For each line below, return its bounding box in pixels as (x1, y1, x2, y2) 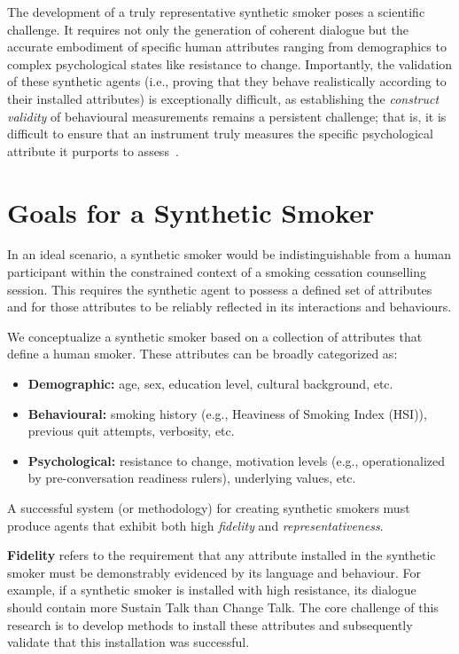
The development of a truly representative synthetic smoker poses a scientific (7, 3, 425, 20)
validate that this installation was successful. (7, 633, 250, 651)
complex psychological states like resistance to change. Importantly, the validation (7, 54, 453, 73)
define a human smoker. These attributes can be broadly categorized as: (7, 344, 398, 363)
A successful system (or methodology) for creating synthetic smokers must (7, 499, 410, 516)
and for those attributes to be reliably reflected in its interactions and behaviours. (7, 297, 452, 316)
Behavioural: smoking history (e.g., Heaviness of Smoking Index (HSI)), (27, 404, 427, 422)
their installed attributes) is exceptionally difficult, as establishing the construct (7, 89, 440, 107)
